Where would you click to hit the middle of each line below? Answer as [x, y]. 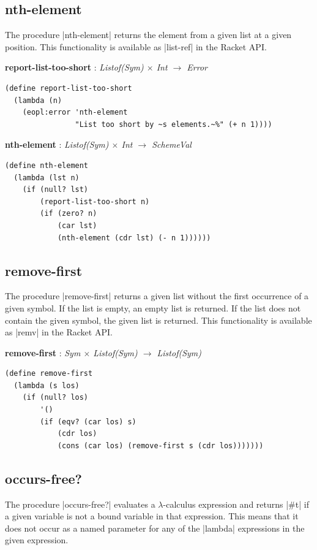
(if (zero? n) [69, 214]
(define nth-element [47, 165]
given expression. [37, 540]
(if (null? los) [55, 398]
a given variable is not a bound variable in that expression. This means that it [152, 516]
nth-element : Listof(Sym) [57, 144]
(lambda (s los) [47, 385]
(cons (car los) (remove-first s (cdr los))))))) [160, 445]
